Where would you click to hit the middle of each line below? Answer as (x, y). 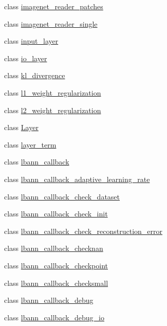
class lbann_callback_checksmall (56, 283)
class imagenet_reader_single (51, 23)
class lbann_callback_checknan (54, 248)
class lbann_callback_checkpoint (56, 265)
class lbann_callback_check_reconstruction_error (83, 231)
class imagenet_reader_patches (54, 6)
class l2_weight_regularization (53, 110)
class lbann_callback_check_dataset (62, 196)
